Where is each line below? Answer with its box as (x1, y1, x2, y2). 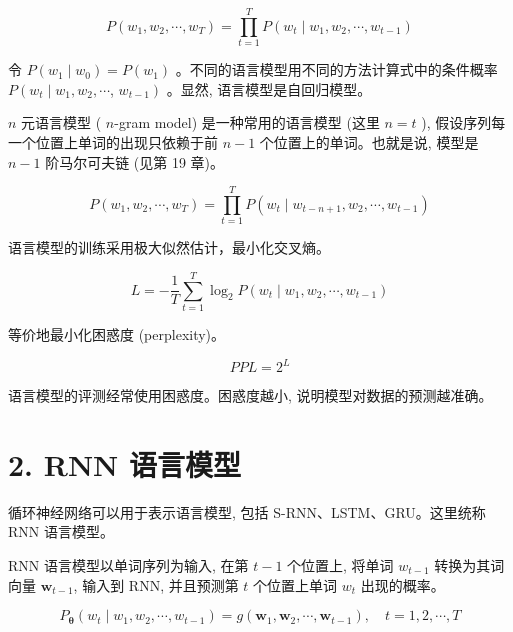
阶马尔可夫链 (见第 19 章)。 (45, 151, 225, 172)
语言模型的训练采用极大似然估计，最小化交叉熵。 (8, 237, 330, 258)
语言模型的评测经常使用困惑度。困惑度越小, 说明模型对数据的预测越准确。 (8, 385, 493, 406)
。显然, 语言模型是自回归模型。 (166, 78, 372, 99)
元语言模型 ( (21, 112, 102, 133)
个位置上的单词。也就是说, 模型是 (259, 131, 479, 152)
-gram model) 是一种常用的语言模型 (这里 (114, 112, 380, 133)
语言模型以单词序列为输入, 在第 (43, 554, 249, 575)
